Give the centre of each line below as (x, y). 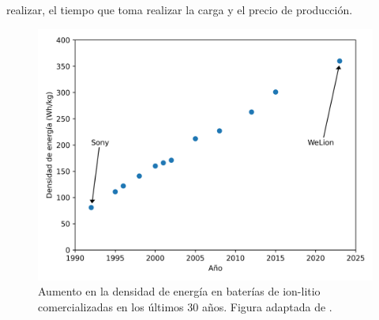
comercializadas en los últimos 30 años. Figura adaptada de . (185, 306)
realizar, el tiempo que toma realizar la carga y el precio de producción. (180, 9)
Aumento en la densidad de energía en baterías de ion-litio (179, 291)
